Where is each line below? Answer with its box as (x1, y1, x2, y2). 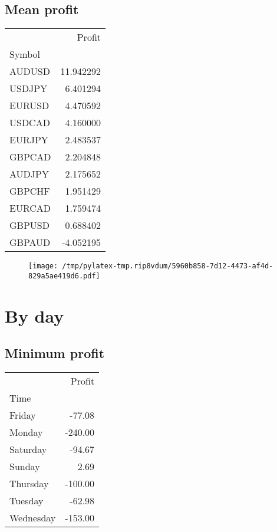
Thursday (9, 477, 49, 491)
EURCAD (9, 201, 51, 215)
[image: (28, 262, 58, 271)
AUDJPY (9, 167, 49, 181)
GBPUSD (9, 218, 50, 232)
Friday (9, 408, 36, 422)
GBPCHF (9, 184, 50, 198)
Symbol (9, 47, 41, 61)
